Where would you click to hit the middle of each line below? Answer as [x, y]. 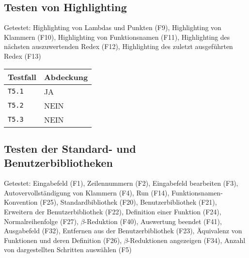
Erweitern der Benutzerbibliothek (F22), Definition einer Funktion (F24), [113, 211]
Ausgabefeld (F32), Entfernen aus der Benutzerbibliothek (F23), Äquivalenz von [123, 231]
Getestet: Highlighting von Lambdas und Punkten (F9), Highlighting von [113, 27]
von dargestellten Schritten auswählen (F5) [68, 250]
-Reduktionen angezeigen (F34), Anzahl [187, 240]
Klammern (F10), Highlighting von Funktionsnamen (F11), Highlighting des [117, 37]
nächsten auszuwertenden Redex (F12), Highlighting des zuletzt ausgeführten [118, 46]
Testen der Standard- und [70, 148]
